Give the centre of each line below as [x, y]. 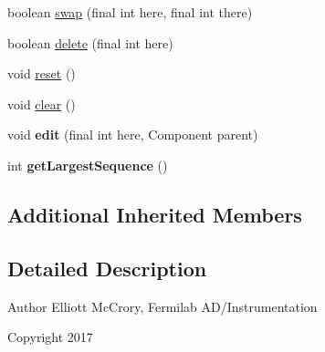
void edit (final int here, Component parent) [133, 135]
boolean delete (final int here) [90, 42]
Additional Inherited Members [155, 214]
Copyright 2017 [50, 337]
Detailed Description [107, 268]
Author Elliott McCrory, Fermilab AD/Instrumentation [162, 306]
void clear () [42, 104]
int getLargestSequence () [88, 165]
